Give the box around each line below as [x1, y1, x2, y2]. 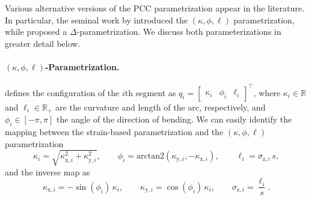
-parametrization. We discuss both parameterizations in [76, 25, 282, 38]
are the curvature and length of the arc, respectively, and [55, 100, 266, 113]
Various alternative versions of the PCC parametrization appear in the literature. [5, 2, 304, 14]
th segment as [125, 86, 176, 98]
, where [253, 86, 280, 98]
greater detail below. [5, 37, 81, 49]
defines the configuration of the [5, 86, 120, 98]
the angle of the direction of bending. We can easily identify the [57, 113, 292, 126]
